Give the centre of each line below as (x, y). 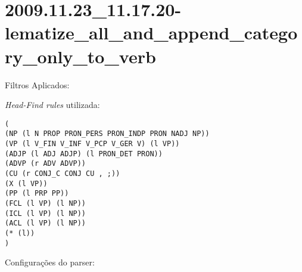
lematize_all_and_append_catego (151, 33)
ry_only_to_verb (80, 56)
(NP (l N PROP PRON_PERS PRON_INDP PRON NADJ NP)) (107, 134)
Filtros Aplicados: (37, 84)
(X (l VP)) (26, 183)
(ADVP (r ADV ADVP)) (46, 164)
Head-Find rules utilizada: (52, 105)
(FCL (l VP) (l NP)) (46, 203)
